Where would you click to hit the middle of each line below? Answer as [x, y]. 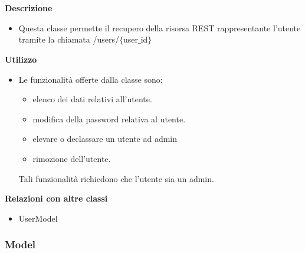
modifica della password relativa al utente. [109, 119]
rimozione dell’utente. [72, 158]
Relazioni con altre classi [56, 198]
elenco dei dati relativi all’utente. [92, 99]
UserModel [38, 218]
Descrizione [29, 8]
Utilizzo [21, 59]
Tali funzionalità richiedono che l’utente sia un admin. [116, 178]
